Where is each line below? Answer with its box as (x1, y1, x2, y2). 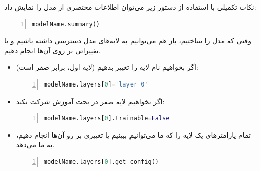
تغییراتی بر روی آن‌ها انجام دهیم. (4, 45, 101, 55)
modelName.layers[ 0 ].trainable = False (43, 115, 170, 122)
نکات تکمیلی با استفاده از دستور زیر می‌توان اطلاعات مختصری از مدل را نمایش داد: (4, 2, 256, 12)
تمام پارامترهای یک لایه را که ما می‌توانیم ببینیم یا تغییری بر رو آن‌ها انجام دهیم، (16, 129, 251, 140)
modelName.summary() (32, 20, 100, 28)
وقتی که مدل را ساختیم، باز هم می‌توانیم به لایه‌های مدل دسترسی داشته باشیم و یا (4, 35, 251, 46)
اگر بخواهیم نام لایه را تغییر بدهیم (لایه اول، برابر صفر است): (16, 62, 198, 72)
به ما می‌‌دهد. (16, 139, 55, 150)
